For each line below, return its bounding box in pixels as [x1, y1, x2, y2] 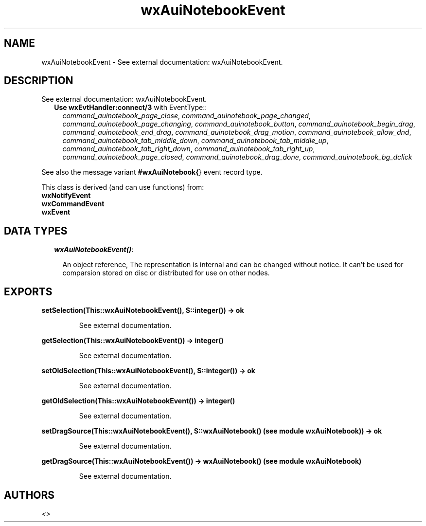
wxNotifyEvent [41, 191, 91, 200]
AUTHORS [4, 489, 55, 501]
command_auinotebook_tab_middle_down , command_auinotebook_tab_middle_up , [62, 136, 329, 145]
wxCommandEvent [41, 200, 105, 208]
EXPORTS [4, 285, 53, 298]
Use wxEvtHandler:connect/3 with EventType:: [54, 103, 207, 112]
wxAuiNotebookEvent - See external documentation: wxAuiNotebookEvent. [41, 57, 283, 66]
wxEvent [41, 208, 71, 217]
